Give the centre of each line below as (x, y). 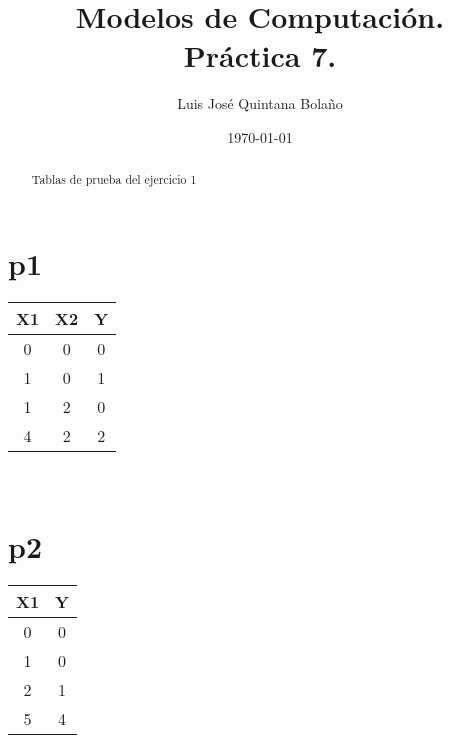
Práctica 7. (260, 55)
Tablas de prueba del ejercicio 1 (114, 179)
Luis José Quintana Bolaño (260, 103)
